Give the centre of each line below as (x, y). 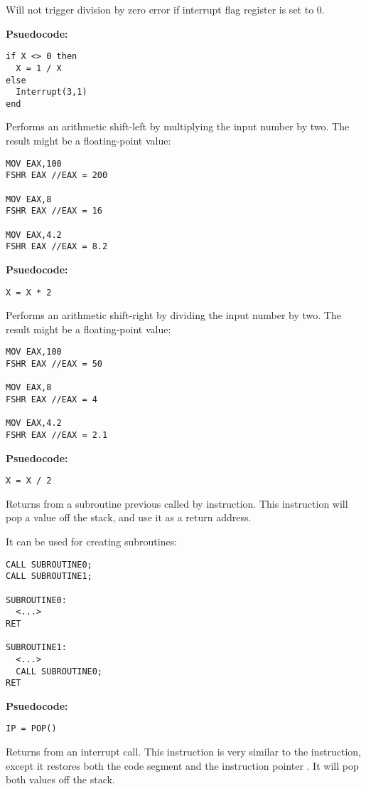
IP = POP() (31, 729)
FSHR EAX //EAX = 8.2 (57, 247)
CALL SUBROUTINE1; (49, 576)
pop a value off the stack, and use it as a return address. (129, 517)
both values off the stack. (60, 779)
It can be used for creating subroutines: (92, 542)
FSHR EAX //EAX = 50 (54, 364)
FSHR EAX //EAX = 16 (54, 211)
